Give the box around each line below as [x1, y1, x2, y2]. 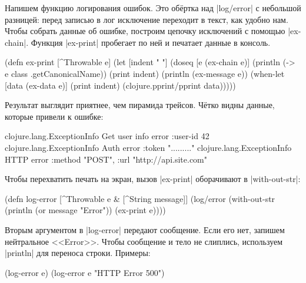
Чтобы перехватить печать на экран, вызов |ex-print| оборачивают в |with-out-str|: [5, 173, 301, 185]
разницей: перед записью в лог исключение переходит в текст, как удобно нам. [5, 13, 288, 25]
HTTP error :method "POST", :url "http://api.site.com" [5, 153, 208, 165]
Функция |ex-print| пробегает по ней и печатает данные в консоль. [31, 36, 271, 48]
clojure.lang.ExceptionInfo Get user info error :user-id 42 [5, 130, 209, 142]
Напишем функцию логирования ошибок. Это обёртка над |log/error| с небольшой [5, 2, 301, 14]
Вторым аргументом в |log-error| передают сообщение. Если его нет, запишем [5, 223, 285, 235]
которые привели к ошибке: [5, 110, 104, 122]
